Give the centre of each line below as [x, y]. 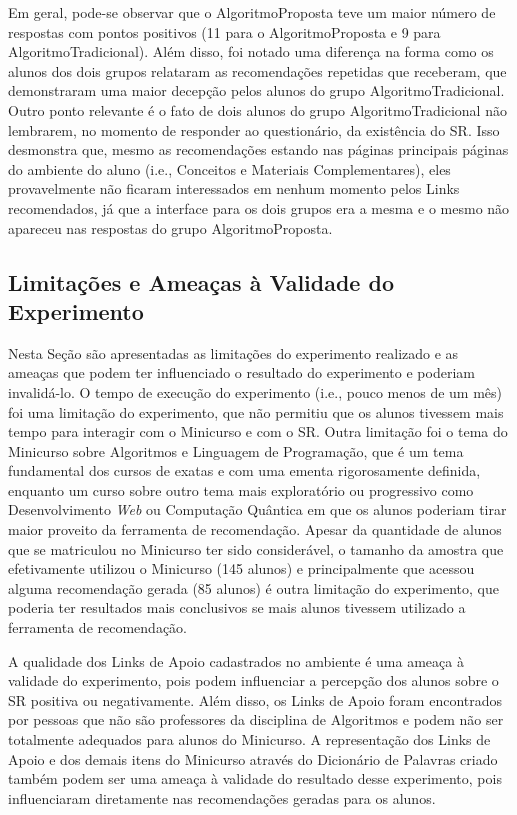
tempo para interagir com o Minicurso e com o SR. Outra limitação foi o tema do [258, 431]
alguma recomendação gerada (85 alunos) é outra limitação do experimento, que [253, 587]
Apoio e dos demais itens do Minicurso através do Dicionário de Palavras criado [253, 758]
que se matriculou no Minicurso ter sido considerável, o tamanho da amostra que [256, 548]
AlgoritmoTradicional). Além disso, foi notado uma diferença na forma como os [251, 51]
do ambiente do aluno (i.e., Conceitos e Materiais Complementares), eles [229, 168]
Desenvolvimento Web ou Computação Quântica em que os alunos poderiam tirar [257, 509]
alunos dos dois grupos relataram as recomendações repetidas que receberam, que [257, 70]
